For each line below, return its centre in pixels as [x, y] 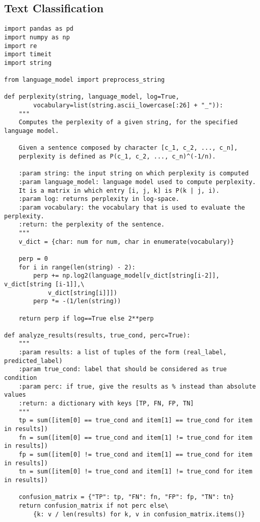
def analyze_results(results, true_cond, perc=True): [97, 335]
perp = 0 [33, 258]
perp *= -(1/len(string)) [77, 301]
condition [21, 378]
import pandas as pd [39, 29]
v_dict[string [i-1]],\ [44, 284]
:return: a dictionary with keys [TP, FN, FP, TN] [106, 404]
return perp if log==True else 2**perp [86, 318]
